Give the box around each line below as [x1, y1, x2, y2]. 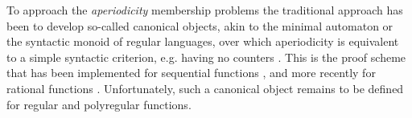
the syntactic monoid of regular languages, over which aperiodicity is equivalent [6, 33, 399, 50]
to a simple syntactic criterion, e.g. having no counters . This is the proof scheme [6, 48, 406, 65]
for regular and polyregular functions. [6, 96, 192, 112]
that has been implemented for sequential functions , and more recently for [6, 64, 376, 81]
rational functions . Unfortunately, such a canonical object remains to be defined [6, 79, 404, 96]
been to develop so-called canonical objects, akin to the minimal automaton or [6, 17, 393, 34]
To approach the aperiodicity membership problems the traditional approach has [6, 2, 403, 18]
